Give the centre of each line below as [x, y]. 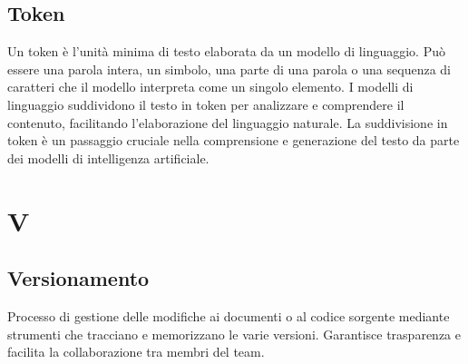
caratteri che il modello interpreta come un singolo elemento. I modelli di [210, 87]
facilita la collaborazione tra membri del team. [136, 352]
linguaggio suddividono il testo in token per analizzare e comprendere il [206, 104]
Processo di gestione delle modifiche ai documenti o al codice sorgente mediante [229, 315]
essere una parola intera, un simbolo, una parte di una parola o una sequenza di [229, 69]
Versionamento [78, 278]
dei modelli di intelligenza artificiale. [108, 157]
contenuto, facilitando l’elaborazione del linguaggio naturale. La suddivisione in [228, 122]
